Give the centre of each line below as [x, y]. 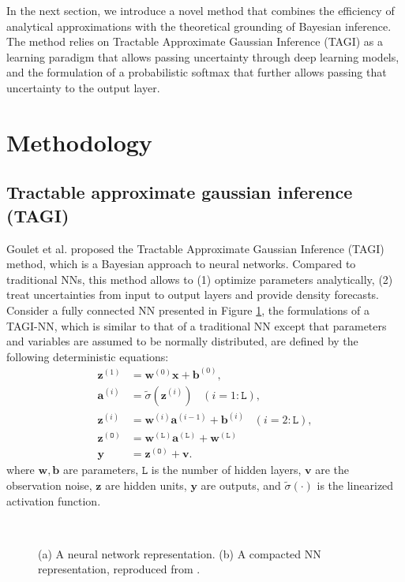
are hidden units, [146, 485]
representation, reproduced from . [119, 569]
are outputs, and [241, 485]
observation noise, [49, 485]
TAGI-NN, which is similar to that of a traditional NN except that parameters [197, 325]
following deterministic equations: [88, 356]
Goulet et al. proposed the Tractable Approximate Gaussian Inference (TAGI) [195, 248]
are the [332, 470]
